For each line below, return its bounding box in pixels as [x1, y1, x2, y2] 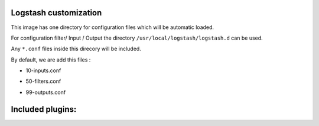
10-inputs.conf [25, 67, 61, 74]
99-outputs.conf [25, 89, 66, 96]
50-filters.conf [25, 77, 61, 85]
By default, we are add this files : [11, 56, 91, 63]
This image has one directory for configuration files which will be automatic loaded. [11, 24, 214, 31]
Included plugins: [11, 104, 77, 114]
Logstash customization [11, 8, 102, 18]
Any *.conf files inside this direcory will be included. [11, 45, 141, 53]
